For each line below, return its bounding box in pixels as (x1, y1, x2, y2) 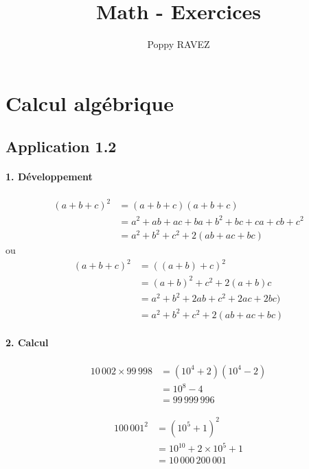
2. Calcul (5, 335, 49, 350)
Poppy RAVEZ (147, 37, 210, 51)
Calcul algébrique (5, 88, 174, 117)
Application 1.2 (5, 136, 117, 157)
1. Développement (5, 169, 93, 184)
